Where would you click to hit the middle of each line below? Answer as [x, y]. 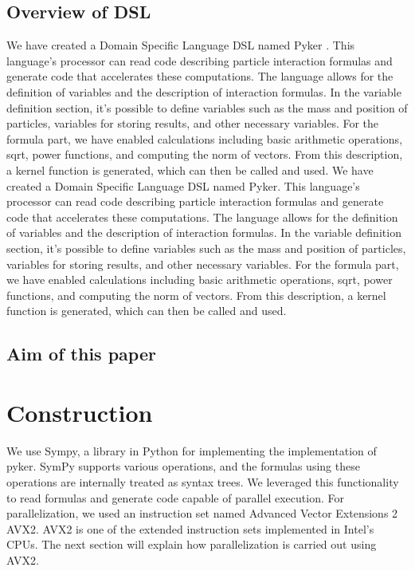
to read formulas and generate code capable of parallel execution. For [175, 497]
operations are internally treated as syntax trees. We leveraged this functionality [203, 481]
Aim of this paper [81, 354]
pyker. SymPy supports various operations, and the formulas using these [183, 466]
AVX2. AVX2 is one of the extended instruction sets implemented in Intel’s [190, 528]
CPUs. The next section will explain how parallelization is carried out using [192, 544]
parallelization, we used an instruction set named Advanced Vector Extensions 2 [202, 513]
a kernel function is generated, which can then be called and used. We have [190, 169]
